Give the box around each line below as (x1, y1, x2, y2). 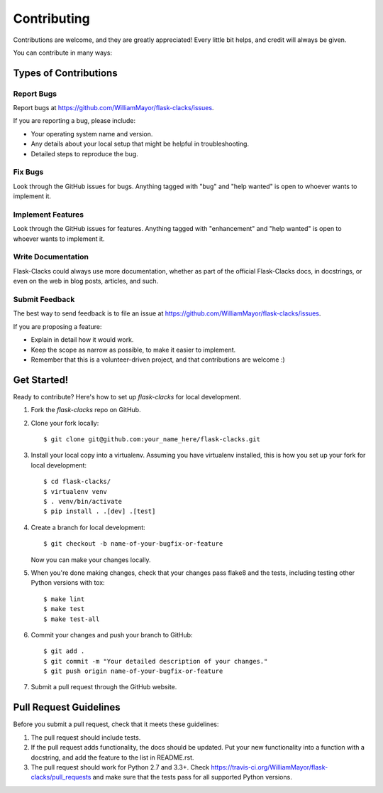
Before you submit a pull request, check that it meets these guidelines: (13, 720, 219, 728)
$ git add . (43, 647, 85, 655)
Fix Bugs (13, 167, 44, 177)
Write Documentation (13, 252, 89, 262)
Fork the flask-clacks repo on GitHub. (30, 406, 141, 414)
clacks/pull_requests (30, 773, 91, 782)
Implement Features (13, 210, 84, 220)
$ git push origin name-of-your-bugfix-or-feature (43, 667, 223, 675)
